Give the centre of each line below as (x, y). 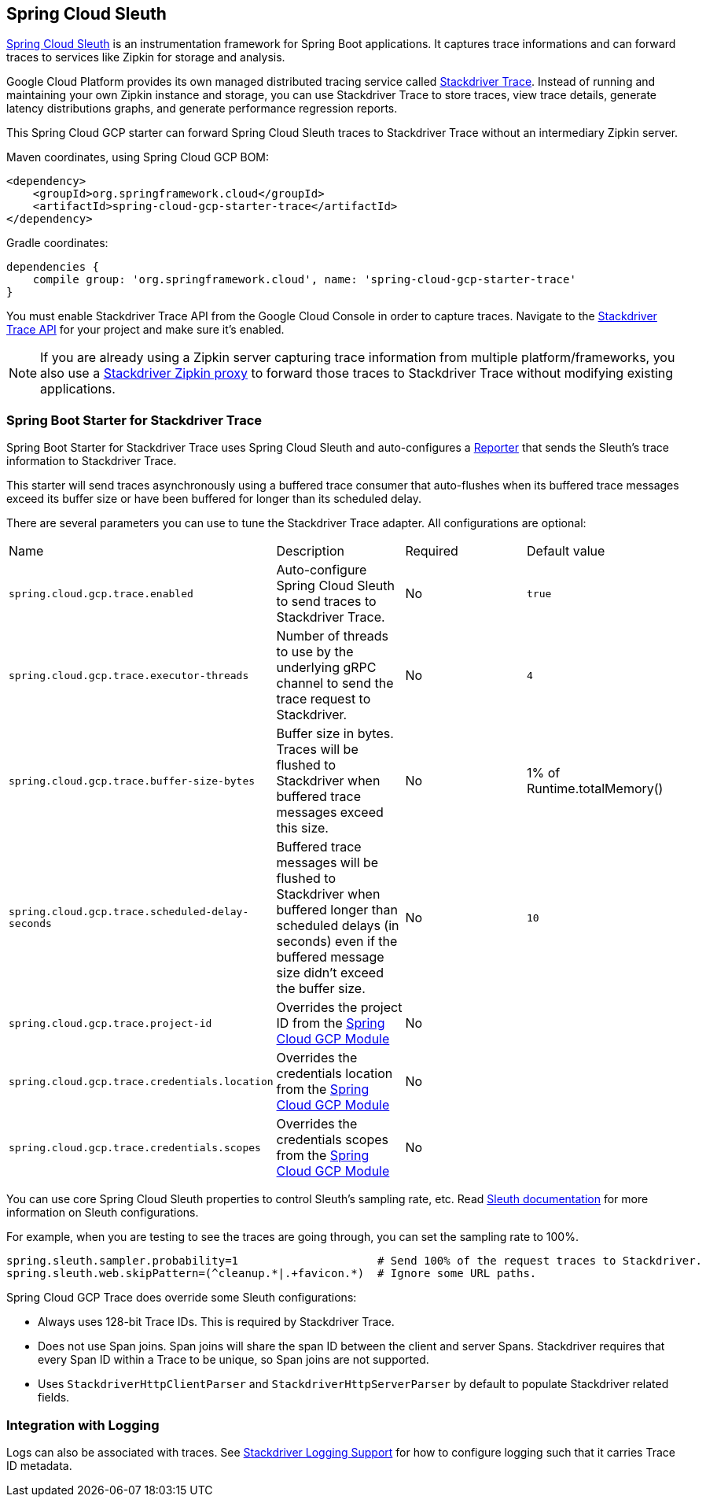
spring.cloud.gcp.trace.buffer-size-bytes (132, 781)
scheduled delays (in (338, 926)
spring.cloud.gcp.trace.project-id (110, 1023)
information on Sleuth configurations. (103, 1213)
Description (311, 551)
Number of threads (332, 636)
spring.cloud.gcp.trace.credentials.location (141, 1081)
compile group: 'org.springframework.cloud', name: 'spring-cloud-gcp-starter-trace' (304, 280)
